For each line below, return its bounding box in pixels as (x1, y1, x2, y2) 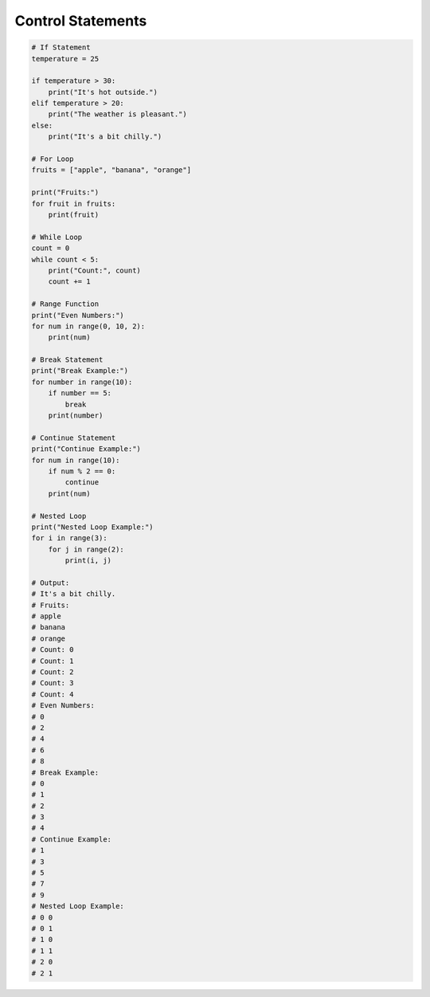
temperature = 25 (31, 54, 100, 63)
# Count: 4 (31, 689, 74, 699)
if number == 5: (48, 389, 111, 398)
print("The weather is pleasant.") (48, 110, 187, 119)
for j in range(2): (48, 544, 125, 554)
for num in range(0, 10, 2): (31, 321, 146, 331)
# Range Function (31, 300, 100, 308)
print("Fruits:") (31, 188, 100, 197)
